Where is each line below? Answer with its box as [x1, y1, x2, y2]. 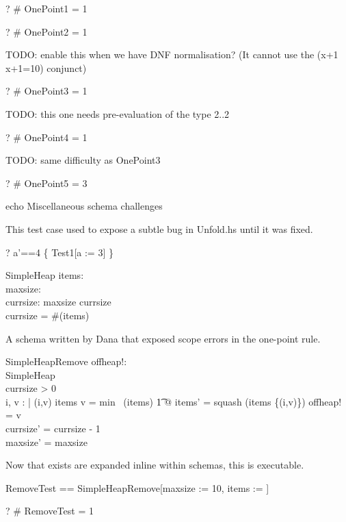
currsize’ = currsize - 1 [5, 421, 101, 436]
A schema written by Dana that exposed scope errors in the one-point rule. [5, 331, 321, 345]
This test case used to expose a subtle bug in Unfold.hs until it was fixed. [5, 221, 313, 236]
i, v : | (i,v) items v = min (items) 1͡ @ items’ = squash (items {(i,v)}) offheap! [5, 394, 342, 408]
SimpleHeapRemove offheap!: [5, 354, 127, 369]
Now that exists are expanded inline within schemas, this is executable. [5, 458, 304, 472]
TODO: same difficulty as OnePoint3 [5, 153, 161, 167]
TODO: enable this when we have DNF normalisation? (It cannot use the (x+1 [5, 47, 338, 62]
